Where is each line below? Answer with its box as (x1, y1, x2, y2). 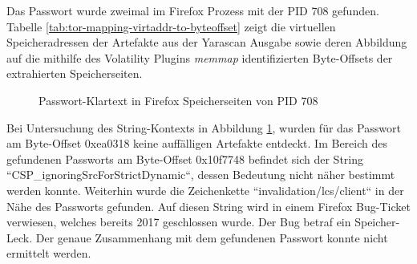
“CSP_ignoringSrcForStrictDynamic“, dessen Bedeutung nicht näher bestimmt (6, 166, 395, 183)
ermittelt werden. (6, 245, 91, 262)
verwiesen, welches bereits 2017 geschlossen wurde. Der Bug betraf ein (6, 213, 351, 230)
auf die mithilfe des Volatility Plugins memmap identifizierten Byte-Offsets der (6, 49, 393, 66)
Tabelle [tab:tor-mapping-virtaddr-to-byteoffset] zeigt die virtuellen (6, 18, 336, 35)
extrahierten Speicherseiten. (6, 65, 143, 82)
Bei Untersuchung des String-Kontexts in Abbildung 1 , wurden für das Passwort (6, 119, 401, 136)
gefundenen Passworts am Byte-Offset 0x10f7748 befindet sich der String (6, 150, 363, 167)
